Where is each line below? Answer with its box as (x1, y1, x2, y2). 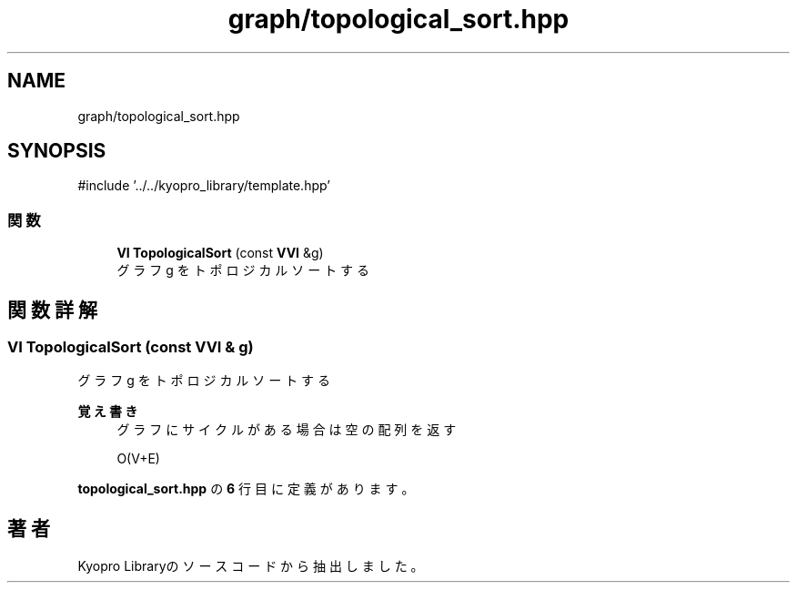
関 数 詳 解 (7, 298, 97, 321)
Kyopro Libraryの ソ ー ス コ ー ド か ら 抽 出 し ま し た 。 (77, 558, 424, 575)
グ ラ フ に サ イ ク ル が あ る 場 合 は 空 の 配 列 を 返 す (116, 422, 457, 438)
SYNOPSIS (7, 139, 106, 163)
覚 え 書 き (77, 403, 138, 420)
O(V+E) (116, 451, 160, 467)
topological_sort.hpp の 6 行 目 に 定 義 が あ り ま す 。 (77, 481, 415, 497)
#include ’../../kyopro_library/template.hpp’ (77, 178, 330, 194)
